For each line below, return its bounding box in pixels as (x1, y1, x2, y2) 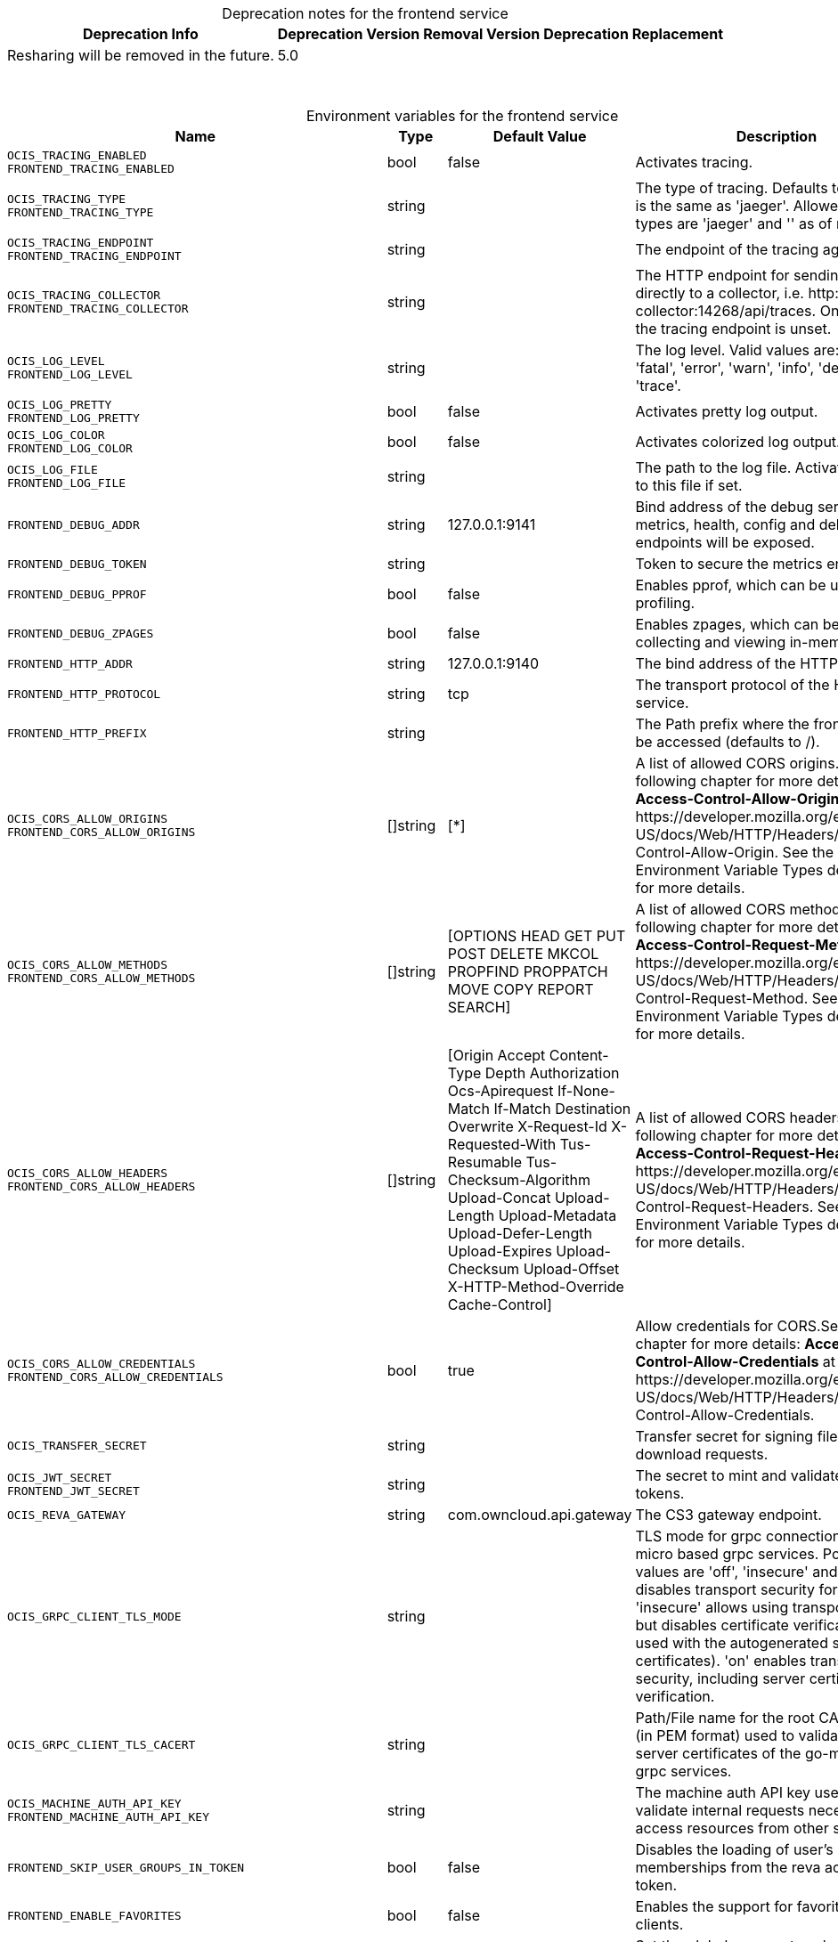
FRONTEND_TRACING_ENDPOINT (7, 249, 182, 263)
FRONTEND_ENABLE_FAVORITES (7, 1908, 182, 1922)
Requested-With (447, 1135, 557, 1153)
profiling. (635, 594, 696, 612)
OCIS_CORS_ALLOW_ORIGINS (7, 812, 168, 825)
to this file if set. (635, 476, 743, 494)
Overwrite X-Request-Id (447, 1117, 607, 1135)
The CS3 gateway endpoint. (635, 1506, 822, 1524)
